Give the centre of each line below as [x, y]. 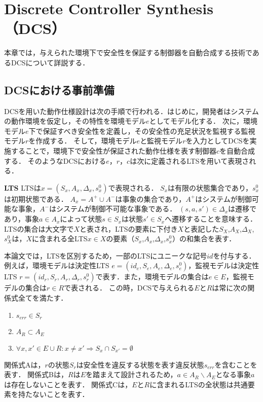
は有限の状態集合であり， [210, 187]
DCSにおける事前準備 [59, 89]
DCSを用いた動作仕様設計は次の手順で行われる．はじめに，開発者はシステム [131, 111]
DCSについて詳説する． [50, 62]
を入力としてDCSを [218, 141]
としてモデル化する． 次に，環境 [203, 121]
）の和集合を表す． [204, 239]
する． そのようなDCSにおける [55, 160]
